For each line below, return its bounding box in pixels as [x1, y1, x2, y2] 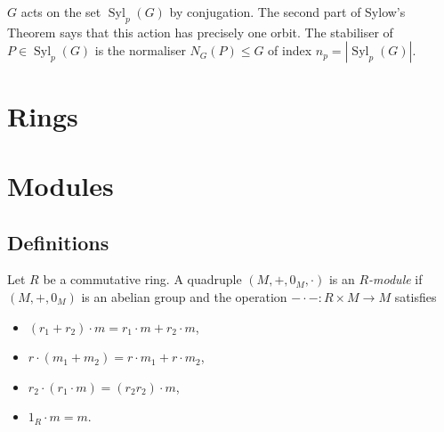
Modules [7, 167, 114, 203]
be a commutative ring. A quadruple [43, 270, 242, 289]
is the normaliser [94, 41, 186, 60]
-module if [368, 270, 423, 289]
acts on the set [20, 3, 101, 20]
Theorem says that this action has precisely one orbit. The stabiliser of [7, 22, 393, 41]
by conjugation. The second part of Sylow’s [169, 3, 406, 20]
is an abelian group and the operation [81, 287, 287, 306]
